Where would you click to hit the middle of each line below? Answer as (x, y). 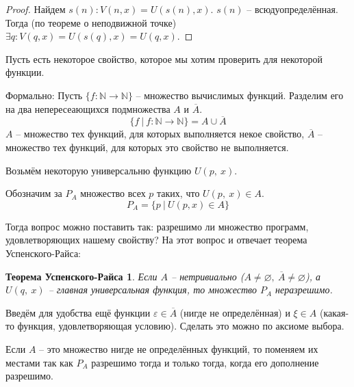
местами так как (39, 362)
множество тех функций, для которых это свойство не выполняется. (147, 147)
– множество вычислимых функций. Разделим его (240, 95)
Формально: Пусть (44, 95)
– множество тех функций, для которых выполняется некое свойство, (160, 134)
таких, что (178, 193)
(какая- (334, 312)
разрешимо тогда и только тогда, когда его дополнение (205, 362)
